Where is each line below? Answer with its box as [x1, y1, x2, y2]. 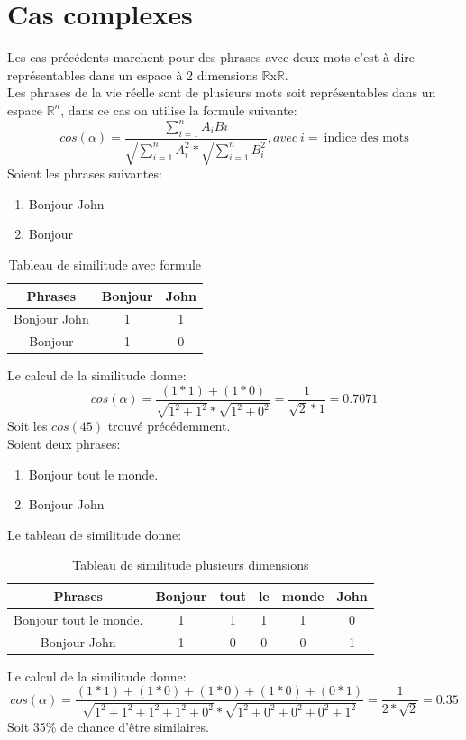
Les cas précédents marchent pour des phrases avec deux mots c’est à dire [7, 48, 416, 67]
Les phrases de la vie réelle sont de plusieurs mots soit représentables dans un [7, 83, 436, 102]
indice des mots [324, 132, 409, 145]
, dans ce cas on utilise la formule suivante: [60, 100, 297, 119]
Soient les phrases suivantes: [7, 164, 162, 183]
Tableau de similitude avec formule [8, 255, 202, 273]
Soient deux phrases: [7, 434, 121, 453]
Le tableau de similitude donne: [7, 525, 182, 544]
